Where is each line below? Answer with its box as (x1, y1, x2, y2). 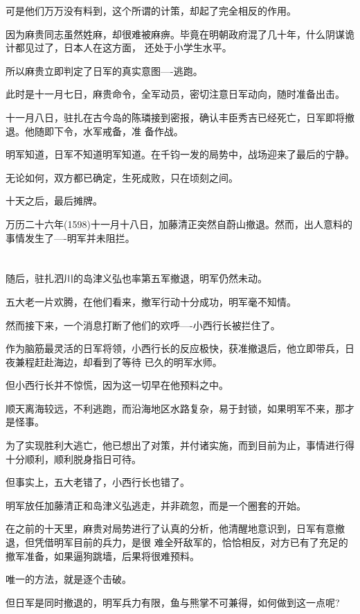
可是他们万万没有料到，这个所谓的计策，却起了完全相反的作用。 (6, 3, 296, 17)
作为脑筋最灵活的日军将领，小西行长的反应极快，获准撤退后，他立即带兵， (6, 341, 345, 356)
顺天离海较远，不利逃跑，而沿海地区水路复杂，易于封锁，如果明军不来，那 (6, 401, 345, 415)
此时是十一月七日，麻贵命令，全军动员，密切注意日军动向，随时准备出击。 (6, 87, 345, 101)
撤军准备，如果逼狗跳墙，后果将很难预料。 (6, 548, 199, 563)
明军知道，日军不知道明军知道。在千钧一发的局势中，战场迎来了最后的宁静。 (6, 147, 354, 161)
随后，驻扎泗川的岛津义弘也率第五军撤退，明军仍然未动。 (6, 271, 267, 286)
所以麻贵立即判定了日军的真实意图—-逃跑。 (6, 63, 203, 78)
